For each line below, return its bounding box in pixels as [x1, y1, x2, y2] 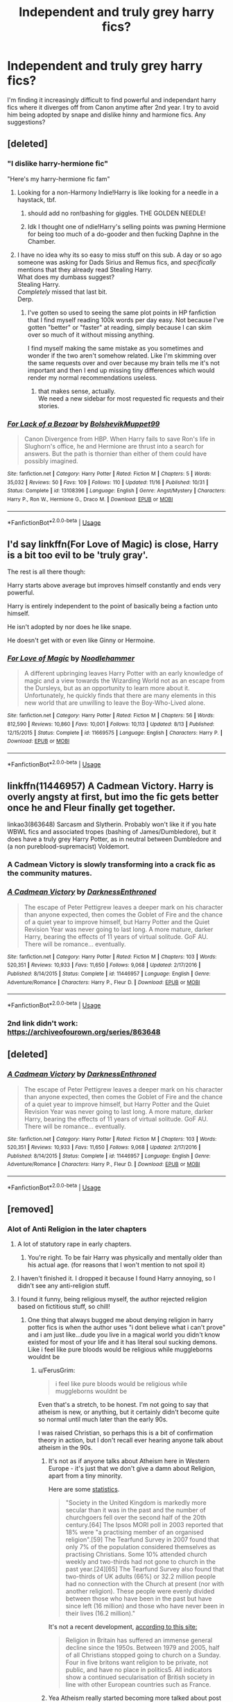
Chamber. [27, 237, 56, 245]
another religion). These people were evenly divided [65, 1587, 215, 1596]
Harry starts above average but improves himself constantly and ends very [7, 581, 221, 590]
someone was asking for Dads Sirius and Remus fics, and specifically [17, 258, 216, 266]
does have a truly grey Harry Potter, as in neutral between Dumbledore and [7, 835, 222, 844]
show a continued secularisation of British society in [65, 1673, 215, 1681]
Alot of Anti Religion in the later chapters [7, 1224, 147, 1234]
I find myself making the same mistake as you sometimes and [27, 344, 204, 352]
